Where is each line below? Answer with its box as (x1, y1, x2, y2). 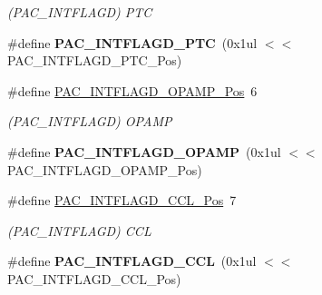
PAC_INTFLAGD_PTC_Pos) (7, 51, 182, 70)
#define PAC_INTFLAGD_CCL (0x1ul (7, 251, 257, 270)
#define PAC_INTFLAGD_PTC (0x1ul (7, 33, 258, 52)
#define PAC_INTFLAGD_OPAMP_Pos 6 (7, 81, 258, 100)
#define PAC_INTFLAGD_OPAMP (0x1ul (7, 142, 281, 161)
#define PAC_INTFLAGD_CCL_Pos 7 (7, 191, 237, 210)
